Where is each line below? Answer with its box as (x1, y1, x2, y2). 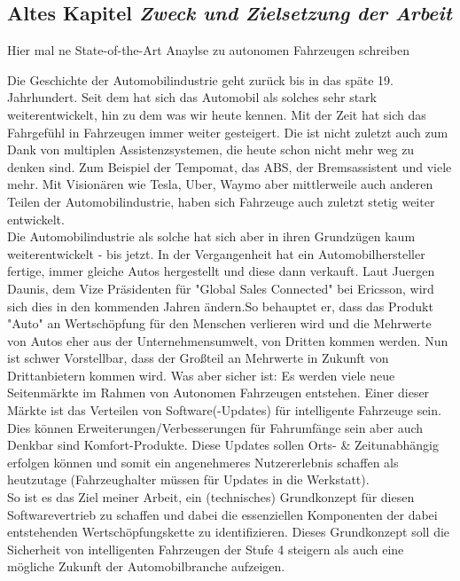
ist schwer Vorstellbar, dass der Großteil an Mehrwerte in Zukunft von (7, 349, 389, 367)
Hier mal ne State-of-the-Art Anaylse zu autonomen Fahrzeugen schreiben (7, 41, 409, 59)
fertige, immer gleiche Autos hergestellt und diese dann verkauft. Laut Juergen (7, 262, 435, 280)
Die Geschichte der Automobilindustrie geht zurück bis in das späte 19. (7, 70, 394, 89)
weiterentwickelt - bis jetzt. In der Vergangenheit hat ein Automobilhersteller (7, 244, 425, 263)
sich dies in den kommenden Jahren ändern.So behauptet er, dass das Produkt (7, 296, 433, 315)
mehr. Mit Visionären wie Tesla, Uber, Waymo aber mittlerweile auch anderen (7, 175, 433, 193)
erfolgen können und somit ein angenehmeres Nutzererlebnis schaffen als (7, 452, 399, 471)
